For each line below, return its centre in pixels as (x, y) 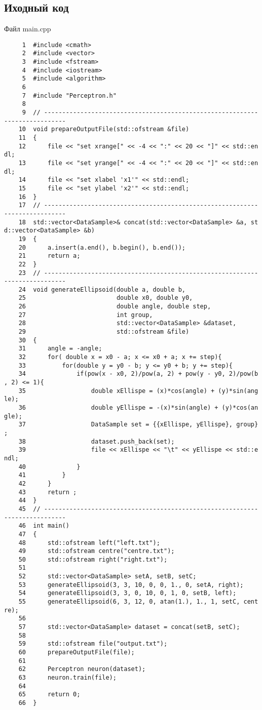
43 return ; (48, 492)
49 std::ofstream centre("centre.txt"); (97, 551)
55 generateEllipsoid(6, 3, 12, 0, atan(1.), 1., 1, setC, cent (138, 602)
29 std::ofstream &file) (104, 332)
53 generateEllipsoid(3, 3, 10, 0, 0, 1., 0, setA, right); (131, 585)
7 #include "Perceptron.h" (69, 95)
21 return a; (49, 256)
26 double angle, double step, (115, 307)
